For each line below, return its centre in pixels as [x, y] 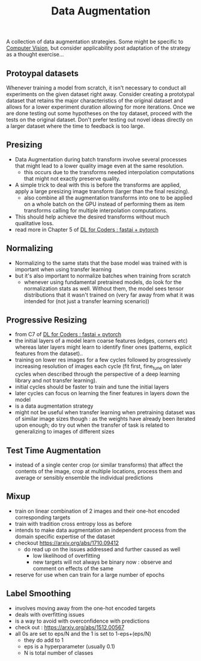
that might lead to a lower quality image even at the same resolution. [99, 166]
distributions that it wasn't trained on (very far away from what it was [109, 295]
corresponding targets [43, 517]
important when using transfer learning [63, 269]
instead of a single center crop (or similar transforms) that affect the [99, 465]
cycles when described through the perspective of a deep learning [97, 374]
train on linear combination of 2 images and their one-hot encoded [97, 511]
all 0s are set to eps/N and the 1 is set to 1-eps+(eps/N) [83, 633]
